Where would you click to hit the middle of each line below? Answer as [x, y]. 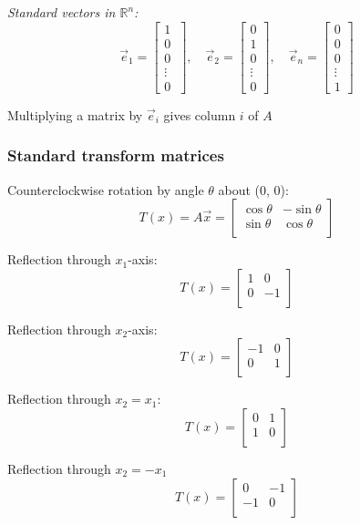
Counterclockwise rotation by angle [106, 189]
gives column [200, 114]
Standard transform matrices [116, 155]
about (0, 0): [253, 189]
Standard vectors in [62, 12]
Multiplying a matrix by [75, 114]
